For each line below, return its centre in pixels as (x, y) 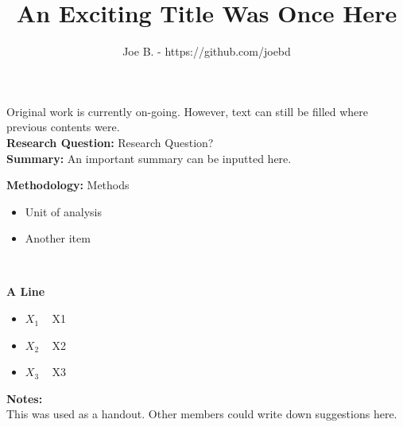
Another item (58, 238)
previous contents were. (63, 127)
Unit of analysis (64, 211)
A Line (26, 291)
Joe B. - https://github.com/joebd (207, 51)
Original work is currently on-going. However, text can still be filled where (187, 111)
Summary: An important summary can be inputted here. (149, 158)
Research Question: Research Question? (110, 142)
